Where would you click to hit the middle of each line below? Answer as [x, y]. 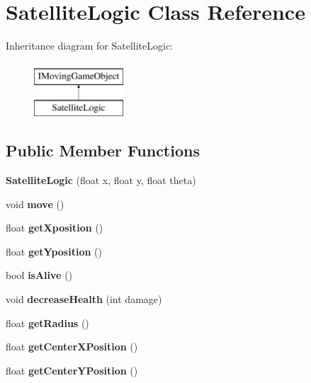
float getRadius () [47, 322]
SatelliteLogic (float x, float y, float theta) [101, 180]
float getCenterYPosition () [72, 370]
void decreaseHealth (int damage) [84, 299]
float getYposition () [54, 251]
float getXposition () [55, 228]
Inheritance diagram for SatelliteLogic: [89, 46]
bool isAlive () [39, 275]
